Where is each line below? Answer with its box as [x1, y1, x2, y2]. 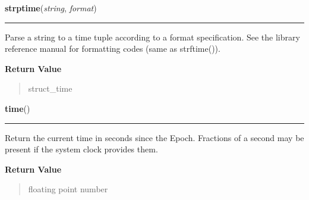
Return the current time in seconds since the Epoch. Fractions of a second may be [5, 131, 304, 143]
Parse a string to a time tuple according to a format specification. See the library [5, 30, 300, 43]
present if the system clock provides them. [5, 143, 158, 155]
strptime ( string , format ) [5, 2, 97, 14]
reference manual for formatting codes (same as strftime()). [5, 42, 220, 55]
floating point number [28, 183, 108, 195]
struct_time [28, 82, 72, 95]
